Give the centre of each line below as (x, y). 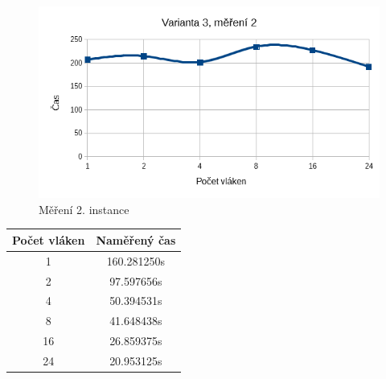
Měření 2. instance (84, 209)
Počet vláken (49, 239)
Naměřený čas (136, 239)
